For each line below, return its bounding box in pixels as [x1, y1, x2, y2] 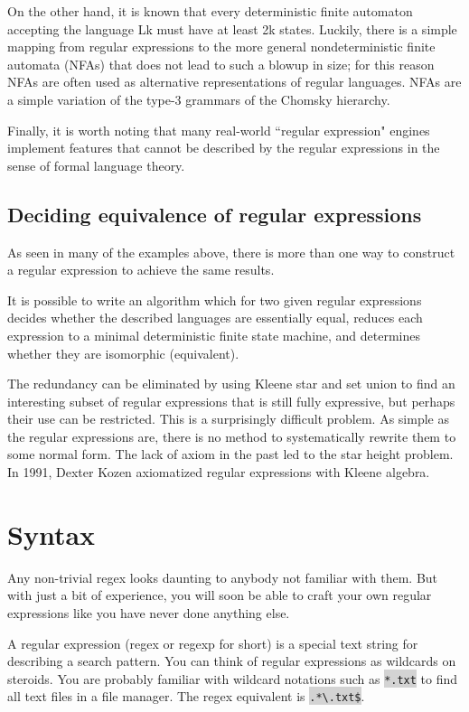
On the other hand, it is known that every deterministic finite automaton [7, 2, 413, 20]
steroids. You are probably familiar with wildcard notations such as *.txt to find [7, 669, 458, 688]
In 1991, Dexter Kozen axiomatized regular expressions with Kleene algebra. [7, 463, 430, 482]
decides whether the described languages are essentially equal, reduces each [7, 308, 423, 327]
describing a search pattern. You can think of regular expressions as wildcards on [7, 651, 456, 670]
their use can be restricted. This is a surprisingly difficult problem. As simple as [7, 409, 449, 428]
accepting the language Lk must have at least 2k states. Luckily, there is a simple [7, 19, 457, 38]
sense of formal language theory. [7, 155, 185, 174]
